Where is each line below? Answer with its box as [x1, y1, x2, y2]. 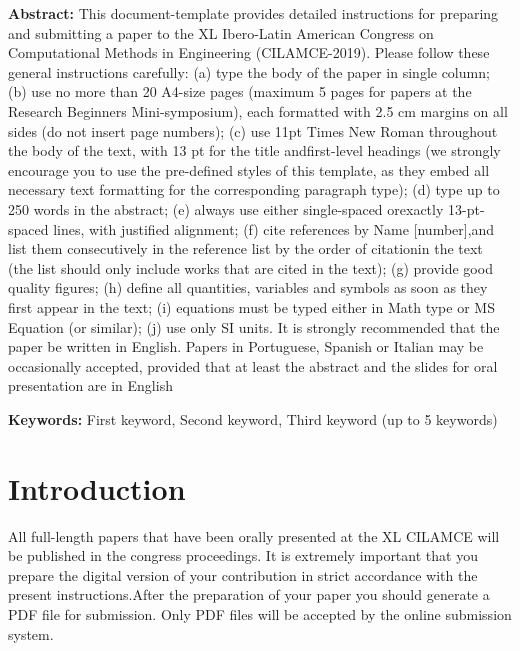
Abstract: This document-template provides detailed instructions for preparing [8, 3, 499, 23]
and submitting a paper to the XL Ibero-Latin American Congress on [8, 22, 434, 43]
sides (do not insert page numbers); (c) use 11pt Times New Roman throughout [8, 120, 498, 141]
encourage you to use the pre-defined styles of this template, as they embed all [8, 159, 490, 180]
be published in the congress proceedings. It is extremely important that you [8, 545, 478, 566]
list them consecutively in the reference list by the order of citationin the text [8, 238, 483, 259]
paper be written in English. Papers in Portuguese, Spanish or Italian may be [8, 336, 484, 357]
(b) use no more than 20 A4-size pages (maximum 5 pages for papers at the [8, 81, 472, 102]
